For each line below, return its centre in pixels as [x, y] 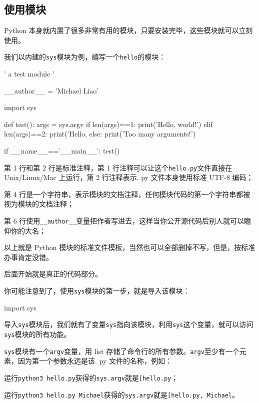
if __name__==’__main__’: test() [62, 151]
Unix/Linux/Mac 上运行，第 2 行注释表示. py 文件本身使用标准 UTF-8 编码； [129, 177]
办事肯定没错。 [28, 257]
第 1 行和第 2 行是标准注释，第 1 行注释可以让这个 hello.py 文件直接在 [118, 167]
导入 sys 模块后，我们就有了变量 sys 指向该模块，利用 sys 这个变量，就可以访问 [129, 324]
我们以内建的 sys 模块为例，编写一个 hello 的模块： [85, 57]
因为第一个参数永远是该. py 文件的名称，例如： [95, 361]
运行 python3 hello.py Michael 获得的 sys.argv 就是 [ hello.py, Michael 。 [121, 394]
